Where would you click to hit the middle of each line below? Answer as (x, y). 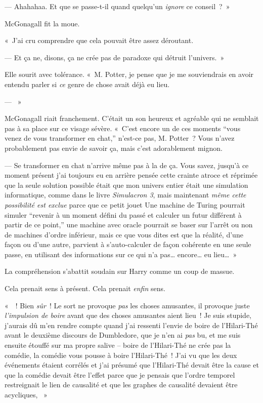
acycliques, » (26, 394)
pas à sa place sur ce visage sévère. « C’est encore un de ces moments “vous (123, 128)
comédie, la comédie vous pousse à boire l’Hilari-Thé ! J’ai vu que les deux (121, 355)
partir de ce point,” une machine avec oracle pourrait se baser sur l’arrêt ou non (129, 225)
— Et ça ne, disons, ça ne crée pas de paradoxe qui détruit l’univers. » (115, 57)
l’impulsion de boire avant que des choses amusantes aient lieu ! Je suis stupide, (128, 315)
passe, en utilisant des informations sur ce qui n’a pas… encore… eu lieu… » (121, 254)
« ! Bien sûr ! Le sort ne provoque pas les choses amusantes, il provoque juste (127, 305)
